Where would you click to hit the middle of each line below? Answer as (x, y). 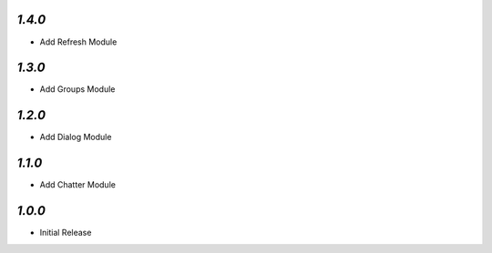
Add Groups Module (77, 89)
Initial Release (66, 233)
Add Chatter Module (77, 185)
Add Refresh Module (78, 42)
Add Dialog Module (76, 137)
